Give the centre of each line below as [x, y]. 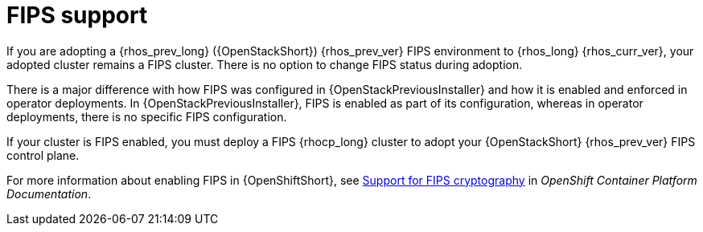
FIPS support [77, 15]
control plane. [43, 155]
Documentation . [49, 193]
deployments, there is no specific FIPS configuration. [147, 116]
